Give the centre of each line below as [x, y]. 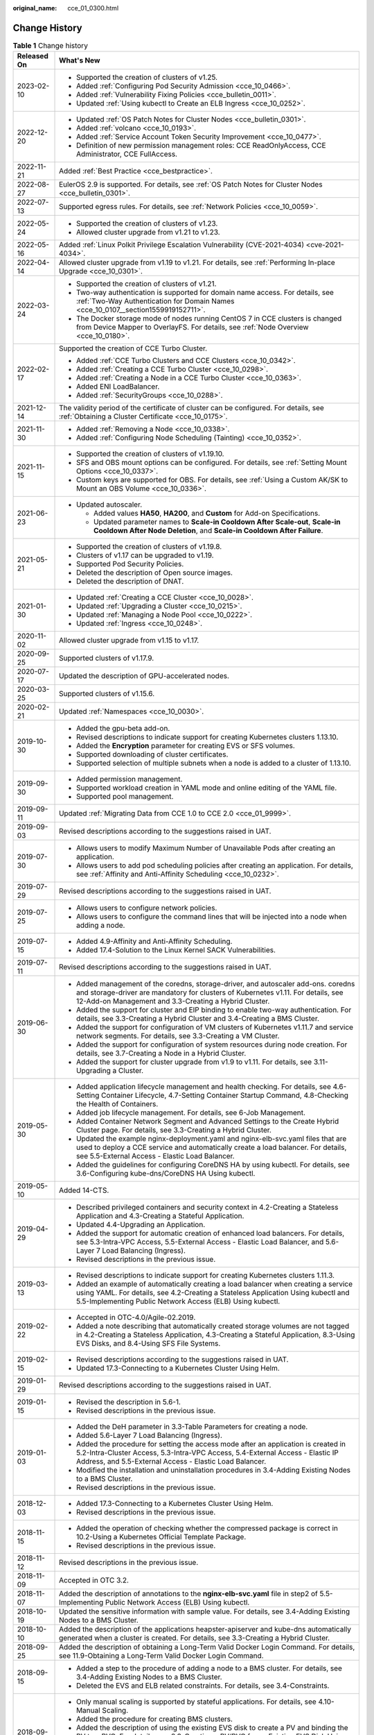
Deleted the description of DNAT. [130, 582]
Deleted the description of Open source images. [155, 573]
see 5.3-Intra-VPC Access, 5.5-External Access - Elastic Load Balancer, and [200, 1242]
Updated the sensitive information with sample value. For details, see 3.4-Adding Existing [204, 1611]
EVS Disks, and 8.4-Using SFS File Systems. [149, 1344]
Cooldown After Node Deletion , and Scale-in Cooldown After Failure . [208, 531]
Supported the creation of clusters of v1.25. [147, 78]
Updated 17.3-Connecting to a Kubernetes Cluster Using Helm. [178, 1369]
